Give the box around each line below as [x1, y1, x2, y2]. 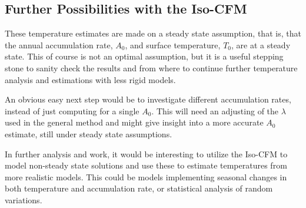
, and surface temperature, [125, 38, 221, 51]
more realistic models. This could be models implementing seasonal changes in [5, 170, 287, 183]
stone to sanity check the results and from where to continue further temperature [5, 61, 298, 74]
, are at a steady [231, 38, 291, 51]
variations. [5, 193, 42, 206]
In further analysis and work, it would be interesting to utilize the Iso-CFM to [5, 147, 288, 160]
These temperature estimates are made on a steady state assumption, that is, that [5, 27, 301, 39]
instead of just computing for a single [5, 104, 139, 117]
